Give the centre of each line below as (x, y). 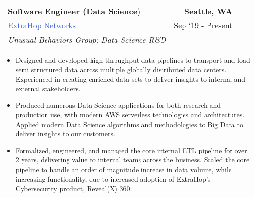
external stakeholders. (48, 88)
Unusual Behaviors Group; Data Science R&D (87, 39)
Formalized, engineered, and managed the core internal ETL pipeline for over (131, 150)
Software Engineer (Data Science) (74, 11)
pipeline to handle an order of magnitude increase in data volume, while (124, 169)
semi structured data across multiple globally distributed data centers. (121, 69)
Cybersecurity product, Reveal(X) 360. (74, 188)
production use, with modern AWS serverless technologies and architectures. (130, 114)
